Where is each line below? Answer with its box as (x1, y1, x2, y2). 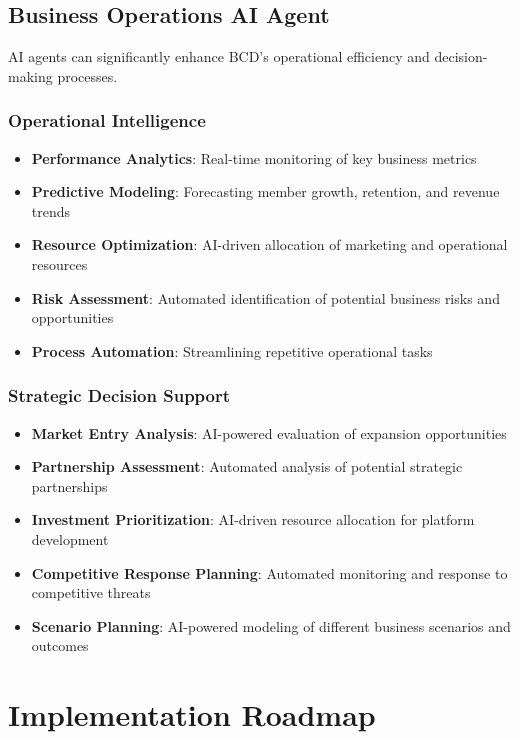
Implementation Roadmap (8, 694, 376, 735)
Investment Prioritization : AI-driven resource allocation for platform (31, 509, 475, 530)
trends (31, 200, 71, 221)
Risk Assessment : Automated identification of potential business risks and (31, 287, 500, 308)
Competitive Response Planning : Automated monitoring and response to (31, 562, 508, 583)
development (31, 528, 109, 549)
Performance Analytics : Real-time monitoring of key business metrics (31, 147, 477, 168)
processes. (57, 65, 118, 86)
